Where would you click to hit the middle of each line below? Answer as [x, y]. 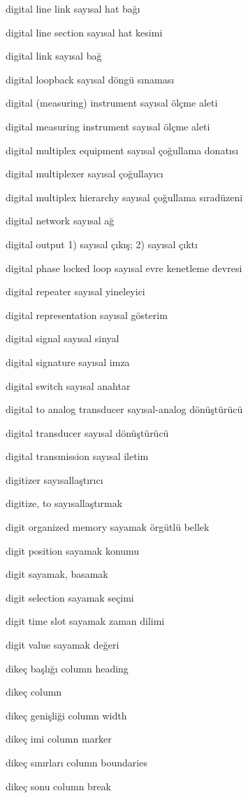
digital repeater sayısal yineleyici [75, 291]
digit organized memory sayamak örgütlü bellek [108, 527]
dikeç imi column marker [59, 739]
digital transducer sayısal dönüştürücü [87, 432]
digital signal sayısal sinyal [63, 338]
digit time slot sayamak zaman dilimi [85, 621]
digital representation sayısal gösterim [87, 315]
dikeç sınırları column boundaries [76, 762]
